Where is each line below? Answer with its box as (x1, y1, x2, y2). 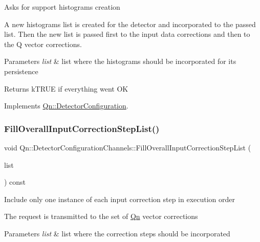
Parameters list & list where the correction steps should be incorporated (4, 228, 230, 238)
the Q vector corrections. (4, 38, 82, 49)
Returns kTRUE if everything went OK (4, 83, 128, 94)
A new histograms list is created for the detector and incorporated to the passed (4, 18, 256, 29)
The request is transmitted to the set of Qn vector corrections (4, 211, 198, 222)
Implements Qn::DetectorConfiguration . (4, 100, 128, 111)
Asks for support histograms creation (4, 2, 120, 12)
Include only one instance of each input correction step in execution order (4, 193, 235, 204)
